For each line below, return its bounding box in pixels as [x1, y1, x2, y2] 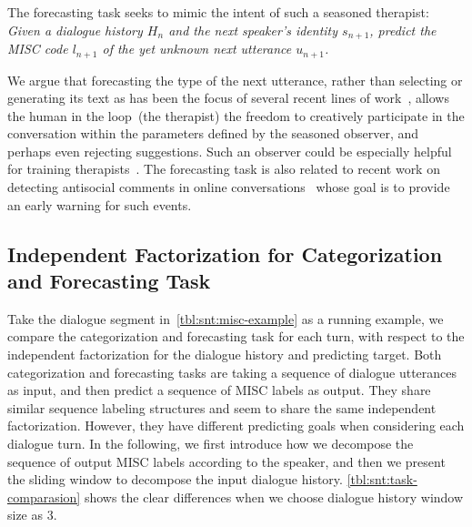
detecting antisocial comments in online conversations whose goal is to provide [7, 177, 450, 197]
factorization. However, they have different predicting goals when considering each [7, 416, 465, 435]
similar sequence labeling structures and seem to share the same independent [7, 398, 437, 417]
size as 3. [7, 505, 57, 524]
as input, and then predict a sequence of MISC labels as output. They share [7, 380, 431, 400]
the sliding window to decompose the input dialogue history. [7, 470, 343, 489]
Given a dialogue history [7, 20, 143, 39]
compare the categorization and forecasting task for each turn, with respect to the [7, 327, 465, 346]
